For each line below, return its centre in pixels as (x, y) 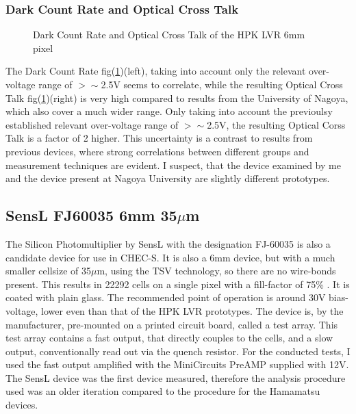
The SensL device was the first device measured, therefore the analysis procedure (176, 377)
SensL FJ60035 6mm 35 (91, 215)
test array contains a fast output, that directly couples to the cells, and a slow (169, 338)
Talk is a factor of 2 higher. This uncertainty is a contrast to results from (159, 138)
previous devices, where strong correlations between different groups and (157, 151)
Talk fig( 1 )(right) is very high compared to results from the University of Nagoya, (177, 98)
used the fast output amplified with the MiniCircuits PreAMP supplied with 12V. (177, 364)
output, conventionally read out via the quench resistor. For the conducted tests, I (178, 351)
